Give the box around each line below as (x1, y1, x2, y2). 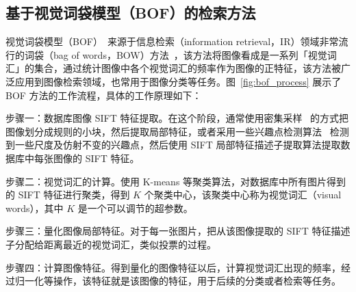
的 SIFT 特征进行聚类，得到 (5, 187, 130, 202)
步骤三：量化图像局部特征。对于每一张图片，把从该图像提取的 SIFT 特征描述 (5, 224, 351, 238)
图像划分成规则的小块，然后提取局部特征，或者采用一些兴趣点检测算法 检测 (5, 124, 349, 138)
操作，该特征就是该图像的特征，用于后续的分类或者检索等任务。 (53, 274, 341, 288)
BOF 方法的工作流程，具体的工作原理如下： (5, 88, 202, 102)
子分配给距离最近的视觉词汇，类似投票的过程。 (5, 237, 216, 251)
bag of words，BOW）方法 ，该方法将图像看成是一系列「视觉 (53, 47, 327, 62)
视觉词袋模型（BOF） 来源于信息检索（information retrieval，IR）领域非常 (5, 34, 339, 49)
